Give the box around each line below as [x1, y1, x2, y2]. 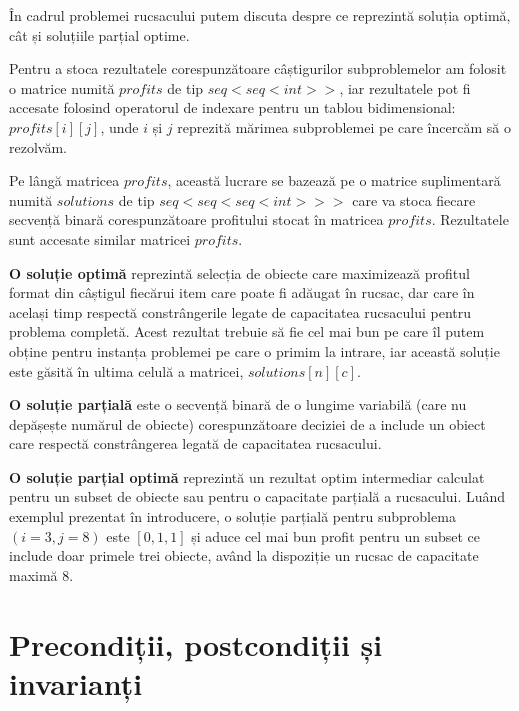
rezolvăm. [9, 136, 67, 157]
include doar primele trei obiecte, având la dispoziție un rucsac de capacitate [9, 545, 479, 566]
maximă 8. [9, 564, 74, 585]
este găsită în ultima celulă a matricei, [9, 360, 244, 381]
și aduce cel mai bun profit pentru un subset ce [191, 525, 481, 546]
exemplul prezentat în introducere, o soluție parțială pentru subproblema [9, 506, 456, 527]
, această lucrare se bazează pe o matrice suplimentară [167, 170, 501, 191]
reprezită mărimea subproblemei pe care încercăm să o [177, 116, 511, 137]
